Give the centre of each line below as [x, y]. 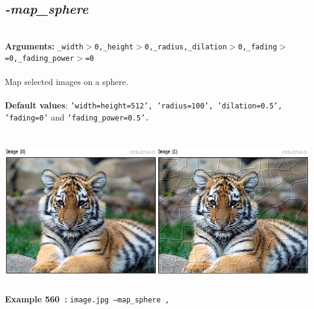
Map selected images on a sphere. [67, 81]
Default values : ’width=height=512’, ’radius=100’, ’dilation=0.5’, [144, 105]
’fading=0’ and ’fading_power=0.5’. [77, 117]
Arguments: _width [44, 45]
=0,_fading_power [40, 59]
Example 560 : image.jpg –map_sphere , [87, 299]
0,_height [114, 47]
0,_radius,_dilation [186, 47]
